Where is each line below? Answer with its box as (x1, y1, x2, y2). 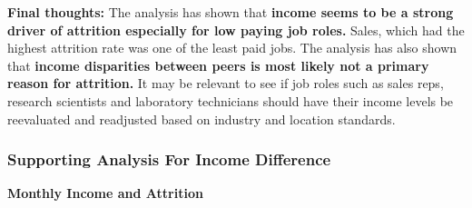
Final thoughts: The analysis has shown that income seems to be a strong (7, 3, 454, 21)
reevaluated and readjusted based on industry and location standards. (7, 109, 396, 128)
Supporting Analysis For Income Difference (7, 148, 331, 171)
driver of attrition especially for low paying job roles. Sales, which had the (7, 20, 465, 39)
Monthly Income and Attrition (7, 183, 203, 203)
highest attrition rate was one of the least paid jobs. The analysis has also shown (7, 38, 457, 57)
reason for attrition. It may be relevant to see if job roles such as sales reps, (7, 74, 444, 93)
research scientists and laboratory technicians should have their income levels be (7, 91, 454, 110)
